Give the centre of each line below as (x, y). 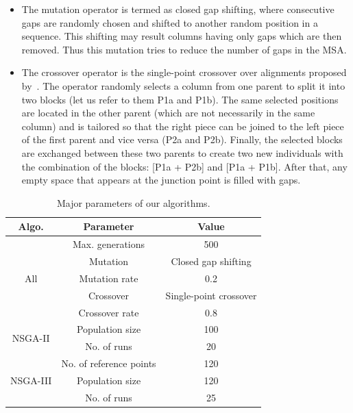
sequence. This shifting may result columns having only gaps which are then (182, 36)
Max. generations (109, 244)
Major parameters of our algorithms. (133, 202)
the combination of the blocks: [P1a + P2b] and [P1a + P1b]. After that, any (184, 166)
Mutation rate (109, 278)
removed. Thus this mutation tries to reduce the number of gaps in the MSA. (184, 49)
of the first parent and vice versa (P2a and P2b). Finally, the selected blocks (182, 139)
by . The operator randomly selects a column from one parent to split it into (183, 85)
